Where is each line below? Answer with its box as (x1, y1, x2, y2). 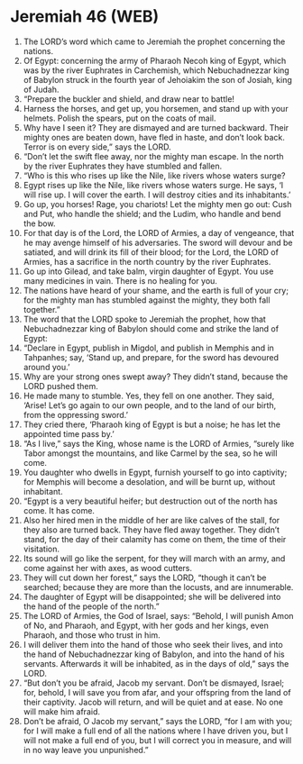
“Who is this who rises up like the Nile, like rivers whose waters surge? (23, 169, 287, 181)
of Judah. (23, 84, 60, 95)
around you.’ (23, 361, 70, 372)
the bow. (23, 218, 56, 229)
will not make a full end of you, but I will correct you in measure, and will (23, 734, 292, 745)
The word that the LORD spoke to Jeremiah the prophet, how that (23, 314, 267, 324)
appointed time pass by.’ (23, 428, 115, 439)
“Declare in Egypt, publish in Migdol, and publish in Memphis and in (23, 342, 274, 353)
